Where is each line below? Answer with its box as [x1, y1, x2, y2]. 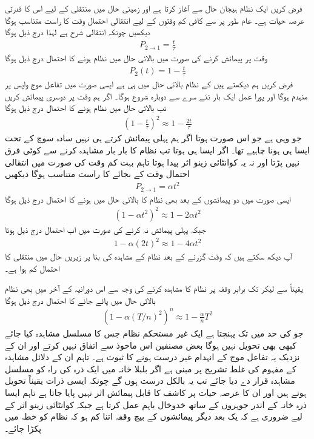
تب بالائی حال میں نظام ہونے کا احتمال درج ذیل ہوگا [5, 101, 167, 114]
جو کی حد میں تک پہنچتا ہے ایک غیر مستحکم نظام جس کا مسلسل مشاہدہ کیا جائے [5, 326, 304, 339]
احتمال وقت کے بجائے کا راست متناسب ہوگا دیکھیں [5, 167, 190, 180]
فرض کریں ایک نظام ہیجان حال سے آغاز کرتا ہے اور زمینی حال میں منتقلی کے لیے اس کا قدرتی [5, 2, 302, 14]
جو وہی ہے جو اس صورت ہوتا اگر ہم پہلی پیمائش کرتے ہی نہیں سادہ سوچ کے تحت [5, 132, 302, 144]
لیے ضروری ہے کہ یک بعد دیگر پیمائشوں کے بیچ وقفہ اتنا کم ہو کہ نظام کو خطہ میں [5, 410, 302, 423]
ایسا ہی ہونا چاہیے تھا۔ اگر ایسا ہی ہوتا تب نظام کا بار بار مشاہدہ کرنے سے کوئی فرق [5, 144, 310, 156]
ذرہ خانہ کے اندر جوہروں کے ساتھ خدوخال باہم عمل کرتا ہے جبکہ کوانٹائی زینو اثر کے [5, 398, 307, 411]
